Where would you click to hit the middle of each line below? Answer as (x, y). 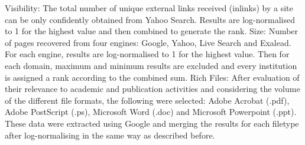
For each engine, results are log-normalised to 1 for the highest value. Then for (147, 54)
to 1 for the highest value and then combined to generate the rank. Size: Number (152, 31)
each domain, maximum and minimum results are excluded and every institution (151, 65)
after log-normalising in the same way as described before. (110, 135)
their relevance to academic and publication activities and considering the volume (152, 89)
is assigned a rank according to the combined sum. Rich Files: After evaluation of (152, 77)
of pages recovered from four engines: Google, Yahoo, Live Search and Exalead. (148, 42)
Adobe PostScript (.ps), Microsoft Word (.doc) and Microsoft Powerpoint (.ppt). (151, 112)
